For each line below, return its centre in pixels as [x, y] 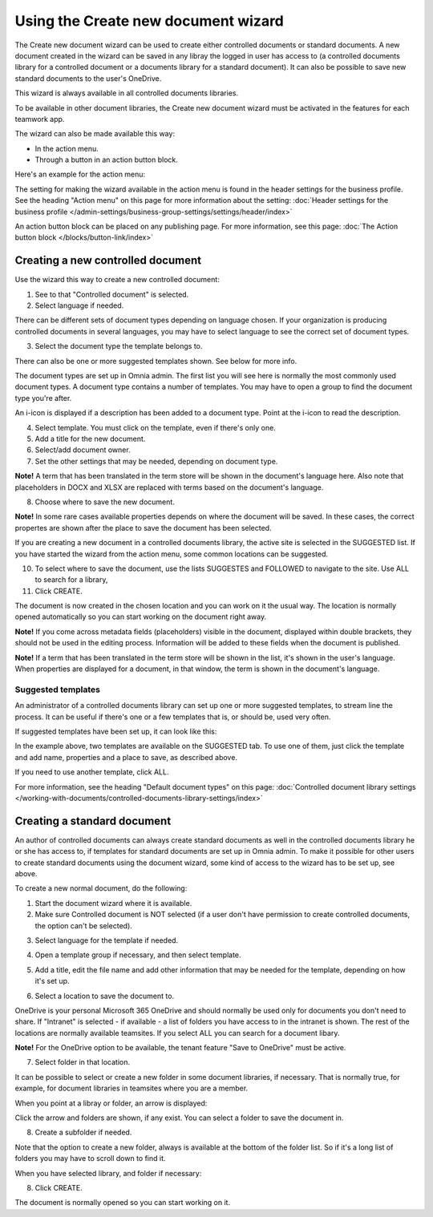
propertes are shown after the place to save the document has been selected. [143, 528]
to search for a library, [71, 580]
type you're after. [43, 398]
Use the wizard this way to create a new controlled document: [117, 280]
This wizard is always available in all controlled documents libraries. [127, 93]
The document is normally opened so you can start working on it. [123, 1203]
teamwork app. [40, 119]
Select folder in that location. [82, 1062]
